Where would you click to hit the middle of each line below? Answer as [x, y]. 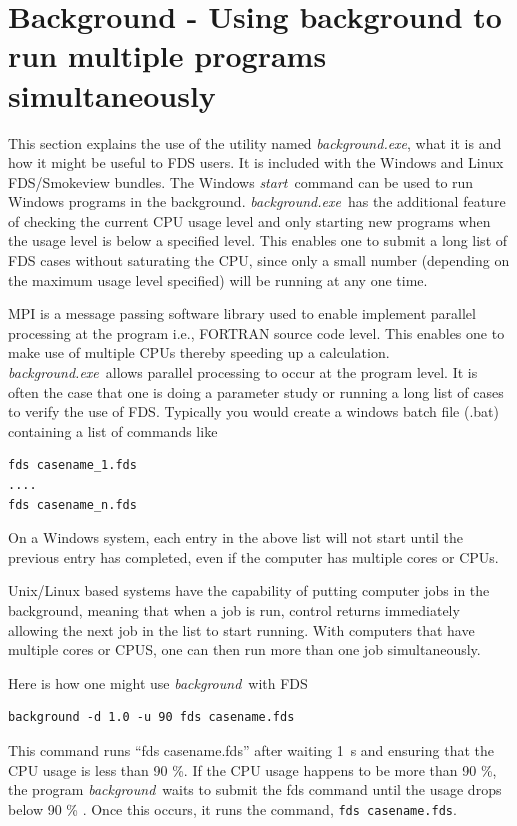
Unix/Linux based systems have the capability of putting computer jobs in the [249, 590]
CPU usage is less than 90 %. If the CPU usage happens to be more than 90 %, [252, 769]
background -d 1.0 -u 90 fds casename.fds [151, 717]
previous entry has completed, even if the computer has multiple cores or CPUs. [253, 556]
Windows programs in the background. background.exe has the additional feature [257, 201]
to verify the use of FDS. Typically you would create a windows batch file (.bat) [254, 411]
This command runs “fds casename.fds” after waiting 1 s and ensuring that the [251, 749]
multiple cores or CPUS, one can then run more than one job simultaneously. [244, 649]
